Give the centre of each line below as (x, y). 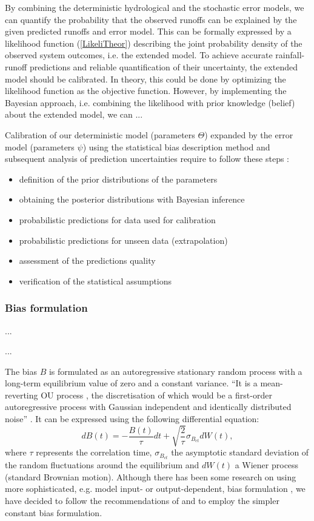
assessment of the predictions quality (87, 260)
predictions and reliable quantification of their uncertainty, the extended (163, 66)
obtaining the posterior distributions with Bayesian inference (132, 199)
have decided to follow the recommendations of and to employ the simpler (142, 501)
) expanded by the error (249, 134)
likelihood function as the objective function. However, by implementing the (146, 91)
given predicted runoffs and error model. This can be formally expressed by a (148, 31)
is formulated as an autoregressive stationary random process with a (175, 371)
